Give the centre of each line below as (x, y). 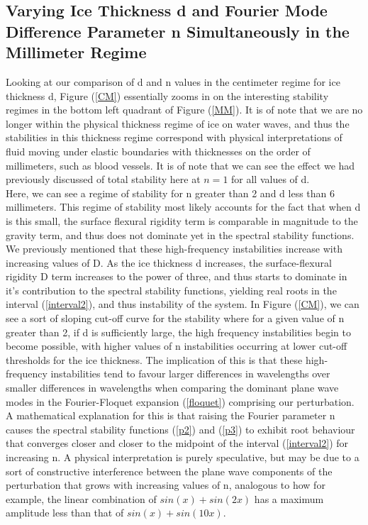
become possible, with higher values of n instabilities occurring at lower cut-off (177, 346)
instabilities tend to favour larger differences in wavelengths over (190, 374)
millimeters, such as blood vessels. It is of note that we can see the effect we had (180, 165)
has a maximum (289, 498)
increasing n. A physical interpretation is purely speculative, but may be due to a (183, 457)
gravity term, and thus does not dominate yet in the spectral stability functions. (180, 234)
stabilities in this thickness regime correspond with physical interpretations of (174, 137)
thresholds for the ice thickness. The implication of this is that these (154, 359)
